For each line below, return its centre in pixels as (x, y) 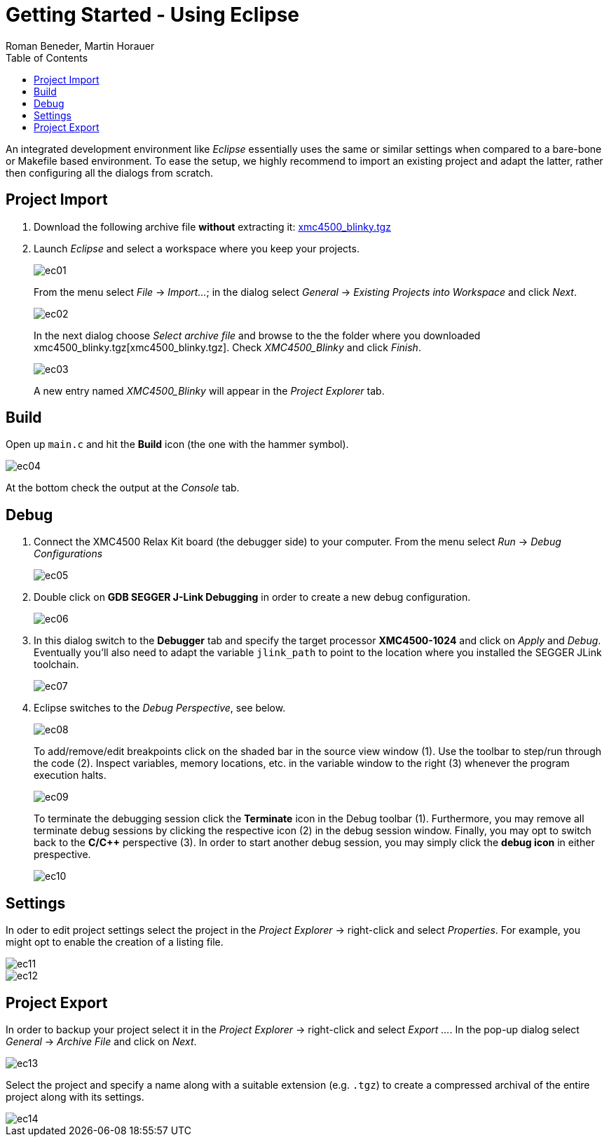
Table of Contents (47, 57)
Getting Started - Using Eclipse (153, 15)
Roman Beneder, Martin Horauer (80, 46)
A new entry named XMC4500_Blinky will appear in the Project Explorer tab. (209, 390)
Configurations (68, 554)
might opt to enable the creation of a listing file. (115, 942)
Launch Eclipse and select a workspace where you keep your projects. (197, 248)
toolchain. (56, 665)
